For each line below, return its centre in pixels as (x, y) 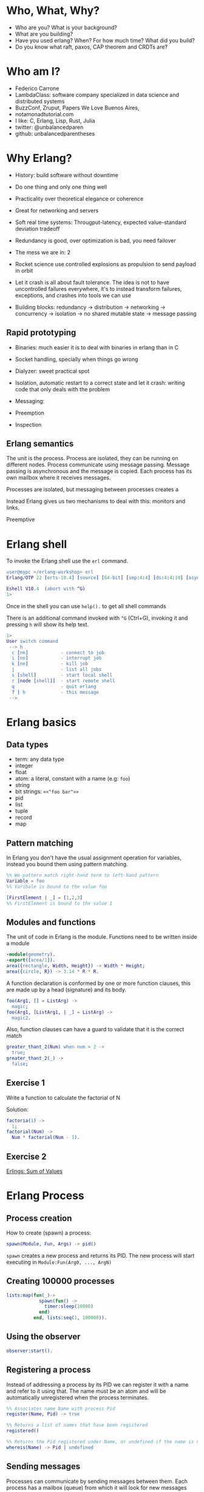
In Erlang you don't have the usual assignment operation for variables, (94, 858)
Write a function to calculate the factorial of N (63, 1098)
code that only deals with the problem (63, 389)
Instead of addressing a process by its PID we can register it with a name (97, 1384)
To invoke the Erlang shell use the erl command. (67, 561)
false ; (20, 1064)
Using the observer (43, 1337)
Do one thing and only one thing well (61, 187)
